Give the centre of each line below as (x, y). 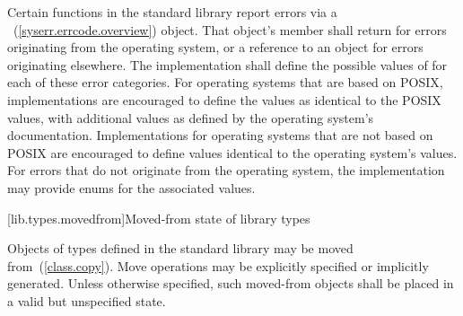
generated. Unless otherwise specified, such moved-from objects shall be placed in (231, 283)
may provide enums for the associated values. (131, 187)
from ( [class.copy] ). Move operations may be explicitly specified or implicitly (218, 265)
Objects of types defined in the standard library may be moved (180, 248)
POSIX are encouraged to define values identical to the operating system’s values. (232, 152)
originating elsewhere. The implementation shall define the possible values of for (227, 64)
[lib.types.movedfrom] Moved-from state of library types (159, 218)
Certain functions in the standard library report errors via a (172, 12)
